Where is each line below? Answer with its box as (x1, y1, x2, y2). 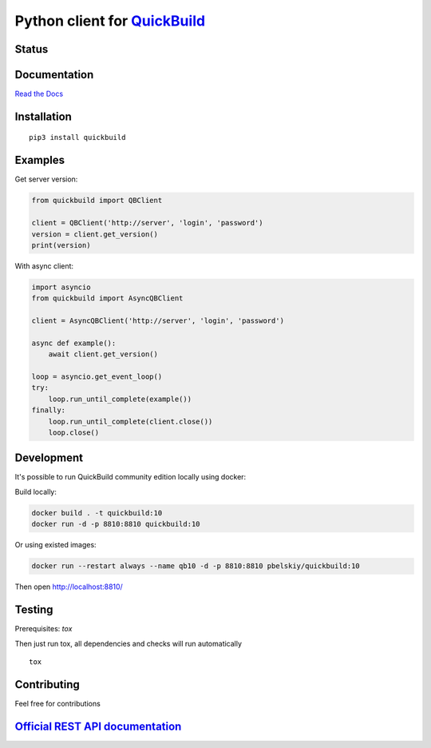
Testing (14, 603, 53, 617)
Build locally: (14, 487, 57, 496)
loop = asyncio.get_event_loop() (31, 372, 163, 381)
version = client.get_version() (31, 229, 159, 239)
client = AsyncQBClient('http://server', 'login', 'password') (31, 316, 285, 325)
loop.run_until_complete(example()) (48, 394, 192, 404)
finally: (31, 406, 66, 415)
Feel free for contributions (14, 698, 101, 708)
